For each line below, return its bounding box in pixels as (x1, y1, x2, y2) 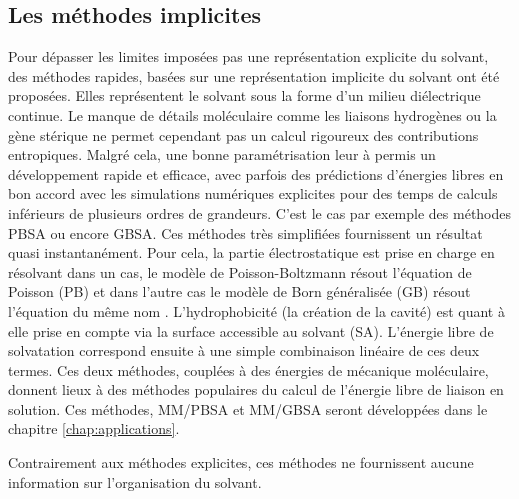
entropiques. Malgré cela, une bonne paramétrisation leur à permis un (8, 144, 436, 165)
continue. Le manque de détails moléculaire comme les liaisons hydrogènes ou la (8, 104, 497, 125)
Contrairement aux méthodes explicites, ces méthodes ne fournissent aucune (8, 452, 474, 473)
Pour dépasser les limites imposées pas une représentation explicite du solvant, (8, 46, 489, 67)
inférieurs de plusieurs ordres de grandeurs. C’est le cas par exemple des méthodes (8, 202, 512, 223)
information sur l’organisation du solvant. (8, 471, 262, 492)
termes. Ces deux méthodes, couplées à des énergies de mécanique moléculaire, (8, 359, 489, 380)
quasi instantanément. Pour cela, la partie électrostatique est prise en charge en (8, 242, 495, 263)
